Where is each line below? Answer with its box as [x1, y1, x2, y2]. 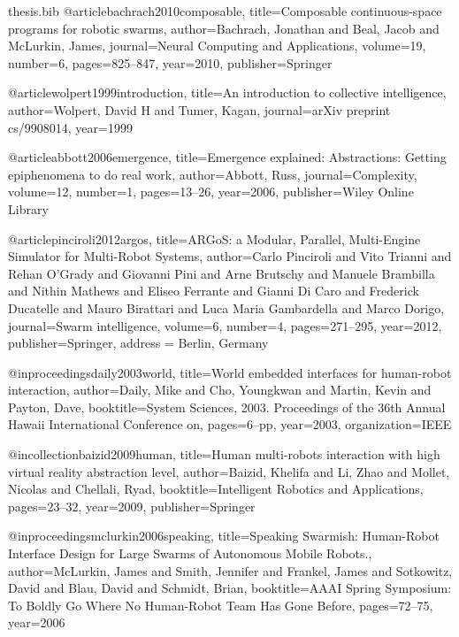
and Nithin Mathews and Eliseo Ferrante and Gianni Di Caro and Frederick [8, 281, 419, 300]
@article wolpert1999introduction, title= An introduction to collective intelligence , [8, 83, 447, 102]
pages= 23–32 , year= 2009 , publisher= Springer [8, 496, 256, 515]
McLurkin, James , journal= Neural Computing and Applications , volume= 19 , [8, 36, 426, 55]
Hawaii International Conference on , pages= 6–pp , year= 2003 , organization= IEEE [8, 415, 452, 434]
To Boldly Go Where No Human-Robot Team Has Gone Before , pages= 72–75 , [8, 595, 433, 614]
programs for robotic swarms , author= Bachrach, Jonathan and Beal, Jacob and [8, 19, 440, 37]
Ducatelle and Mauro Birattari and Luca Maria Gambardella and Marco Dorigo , [8, 298, 445, 317]
